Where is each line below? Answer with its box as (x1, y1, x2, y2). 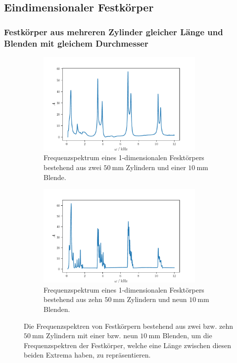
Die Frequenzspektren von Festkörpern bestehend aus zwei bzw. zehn (24, 320, 233, 331)
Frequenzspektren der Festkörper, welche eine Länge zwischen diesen (24, 340, 232, 350)
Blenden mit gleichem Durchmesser (4, 37, 148, 49)
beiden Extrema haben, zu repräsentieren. (24, 350, 151, 360)
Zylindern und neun (127, 294, 187, 304)
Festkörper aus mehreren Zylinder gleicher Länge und (4, 25, 223, 38)
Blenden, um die (162, 330, 212, 341)
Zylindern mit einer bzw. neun (46, 330, 138, 341)
